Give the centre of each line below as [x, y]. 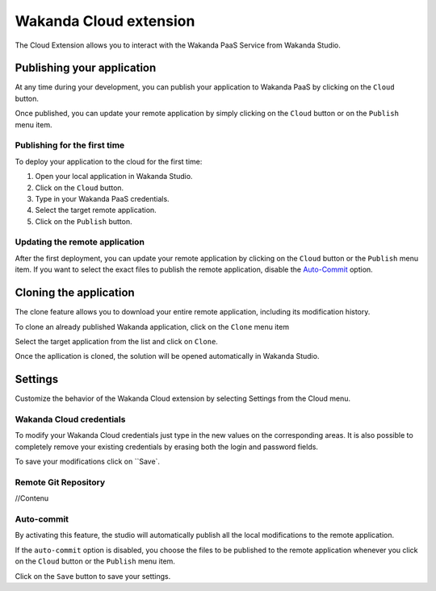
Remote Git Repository [60, 482]
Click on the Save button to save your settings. [93, 576]
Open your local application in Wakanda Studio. [114, 177]
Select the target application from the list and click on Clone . [116, 341]
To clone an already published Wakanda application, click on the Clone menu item [152, 327]
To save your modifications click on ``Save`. [88, 462]
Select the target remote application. [96, 210]
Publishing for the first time [70, 145]
